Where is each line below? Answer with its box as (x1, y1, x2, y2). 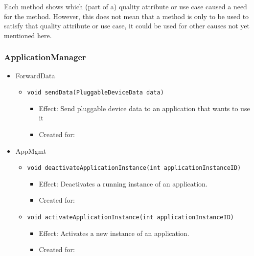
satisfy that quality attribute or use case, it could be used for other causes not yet (4, 21, 250, 31)
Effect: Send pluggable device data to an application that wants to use (39, 103, 250, 113)
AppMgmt (15, 145, 46, 156)
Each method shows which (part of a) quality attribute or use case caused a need (4, 1, 247, 11)
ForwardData (15, 70, 55, 80)
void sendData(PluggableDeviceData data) (27, 89, 164, 96)
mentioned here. (4, 30, 52, 40)
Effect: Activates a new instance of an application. (39, 228, 189, 238)
